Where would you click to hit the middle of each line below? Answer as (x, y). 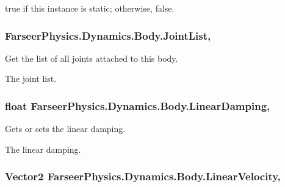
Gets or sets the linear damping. (65, 129)
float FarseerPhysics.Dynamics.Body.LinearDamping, (138, 105)
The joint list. (31, 79)
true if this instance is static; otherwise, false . (90, 8)
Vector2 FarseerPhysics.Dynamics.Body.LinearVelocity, (143, 176)
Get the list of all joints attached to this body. (92, 58)
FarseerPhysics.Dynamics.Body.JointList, (108, 35)
